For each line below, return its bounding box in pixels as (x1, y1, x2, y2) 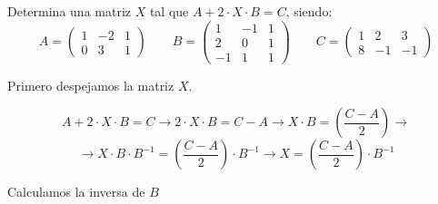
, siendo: (285, 2, 333, 20)
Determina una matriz (7, 2, 131, 20)
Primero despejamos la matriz (7, 75, 174, 94)
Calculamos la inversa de (7, 182, 145, 201)
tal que (149, 2, 189, 20)
